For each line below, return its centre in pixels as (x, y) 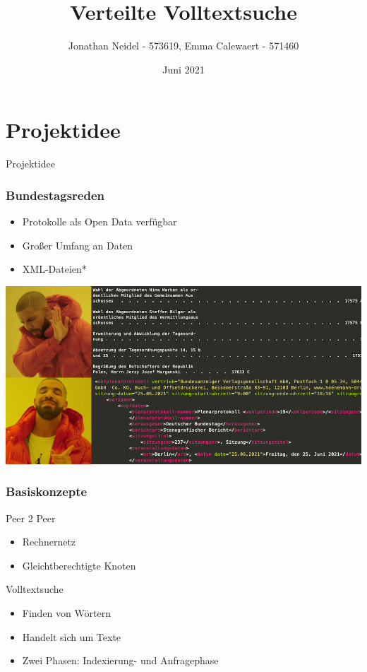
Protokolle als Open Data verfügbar (100, 222)
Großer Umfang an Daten (78, 245)
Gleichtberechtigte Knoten (79, 565)
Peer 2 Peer (31, 518)
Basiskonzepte (47, 491)
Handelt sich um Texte (72, 636)
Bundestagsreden (55, 195)
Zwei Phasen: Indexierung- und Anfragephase (120, 660)
